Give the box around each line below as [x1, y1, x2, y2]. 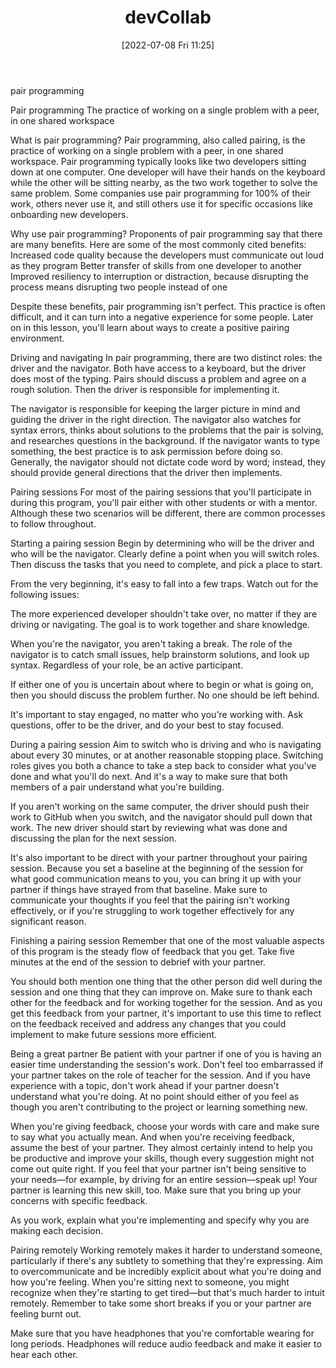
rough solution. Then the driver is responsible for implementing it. [10, 383, 280, 395]
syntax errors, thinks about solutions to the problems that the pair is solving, [10, 424, 324, 436]
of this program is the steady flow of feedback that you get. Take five [10, 945, 296, 957]
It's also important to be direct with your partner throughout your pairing [10, 851, 308, 863]
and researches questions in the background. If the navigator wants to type [10, 434, 321, 446]
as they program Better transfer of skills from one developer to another [10, 259, 303, 271]
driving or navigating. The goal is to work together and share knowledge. [10, 618, 310, 630]
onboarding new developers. [10, 208, 129, 220]
